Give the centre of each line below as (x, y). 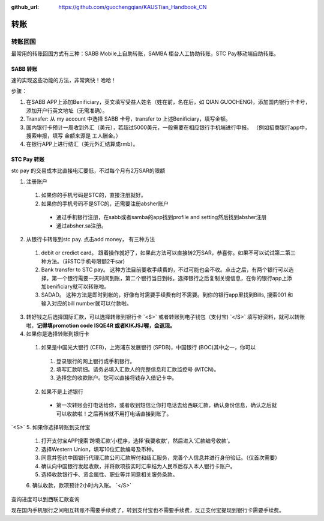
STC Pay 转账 (28, 160)
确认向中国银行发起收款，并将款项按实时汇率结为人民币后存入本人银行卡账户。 (138, 466)
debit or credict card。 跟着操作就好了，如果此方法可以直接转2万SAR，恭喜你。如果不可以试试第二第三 (169, 253)
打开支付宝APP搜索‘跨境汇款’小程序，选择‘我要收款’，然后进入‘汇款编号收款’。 (137, 441)
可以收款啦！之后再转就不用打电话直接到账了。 (114, 414)
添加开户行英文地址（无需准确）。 (67, 110)
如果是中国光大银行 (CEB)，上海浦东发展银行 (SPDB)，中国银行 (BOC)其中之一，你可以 (148, 348)
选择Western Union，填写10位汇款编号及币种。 (99, 449)
